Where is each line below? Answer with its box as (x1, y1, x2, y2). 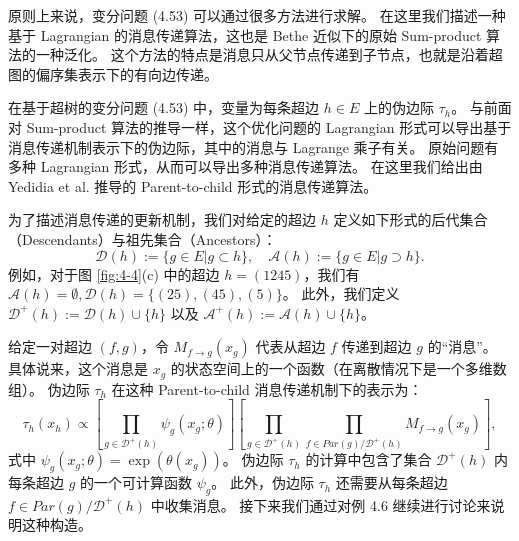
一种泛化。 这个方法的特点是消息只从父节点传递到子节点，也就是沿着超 (35, 44, 503, 65)
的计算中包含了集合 (305, 449, 432, 470)
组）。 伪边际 (8, 378, 90, 399)
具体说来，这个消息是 (8, 358, 148, 379)
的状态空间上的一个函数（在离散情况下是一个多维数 (170, 358, 507, 379)
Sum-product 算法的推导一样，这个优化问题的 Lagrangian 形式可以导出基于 (26, 116, 512, 137)
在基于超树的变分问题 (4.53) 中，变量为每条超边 (8, 97, 320, 118)
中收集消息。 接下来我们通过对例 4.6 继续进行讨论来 (150, 494, 491, 515)
